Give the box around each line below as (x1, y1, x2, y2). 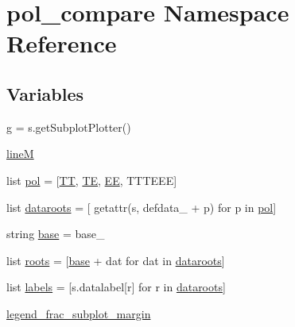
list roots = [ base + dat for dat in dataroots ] (6, 252, 225, 268)
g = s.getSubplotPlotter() (6, 118, 131, 135)
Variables (6, 81, 84, 106)
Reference (6, 27, 117, 60)
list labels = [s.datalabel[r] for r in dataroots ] (6, 279, 226, 295)
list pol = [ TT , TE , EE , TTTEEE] (6, 171, 177, 188)
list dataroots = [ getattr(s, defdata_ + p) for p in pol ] (6, 198, 277, 215)
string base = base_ (6, 225, 105, 242)
